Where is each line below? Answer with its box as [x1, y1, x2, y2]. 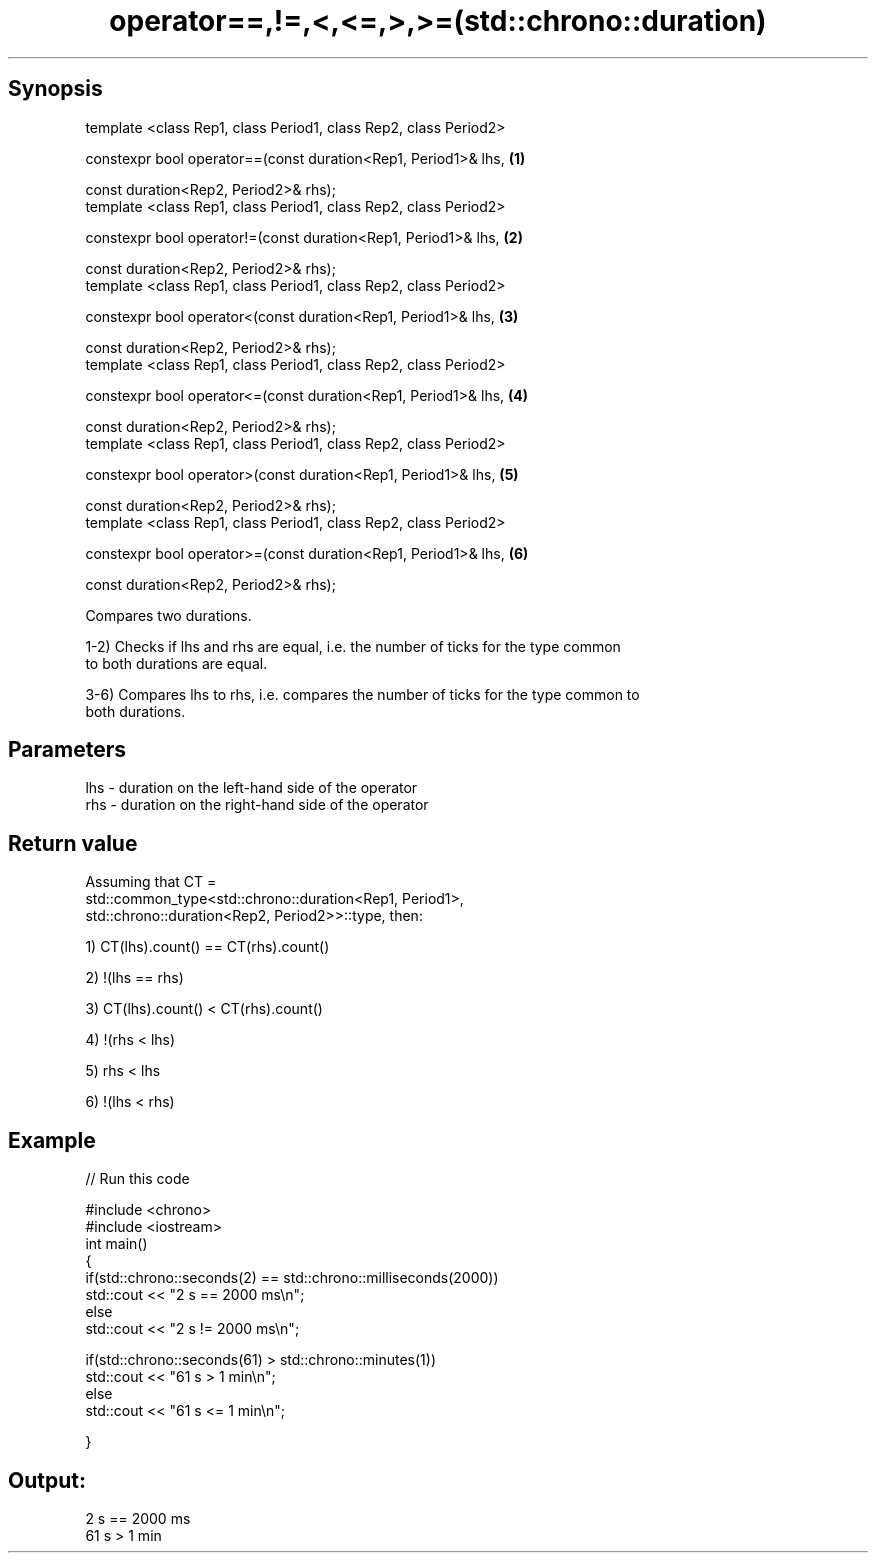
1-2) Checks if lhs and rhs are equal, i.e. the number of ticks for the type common [85, 637, 621, 655]
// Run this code [85, 1170, 190, 1188]
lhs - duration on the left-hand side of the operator [85, 779, 418, 797]
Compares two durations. [85, 606, 252, 624]
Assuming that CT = [85, 873, 217, 891]
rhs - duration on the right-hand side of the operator [85, 796, 429, 814]
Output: [8, 1467, 86, 1493]
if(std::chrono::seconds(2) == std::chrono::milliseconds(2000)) [85, 1269, 499, 1287]
